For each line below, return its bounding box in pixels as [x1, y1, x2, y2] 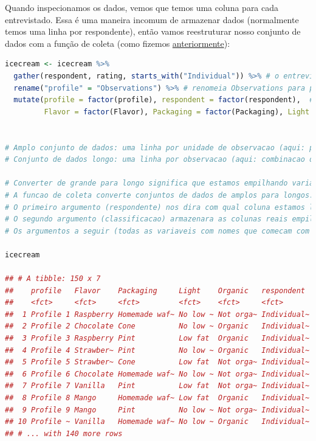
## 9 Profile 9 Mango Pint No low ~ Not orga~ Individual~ [5, 405, 310, 414]
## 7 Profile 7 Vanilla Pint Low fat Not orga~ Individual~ [5, 381, 310, 391]
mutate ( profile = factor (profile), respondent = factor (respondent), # [13, 95, 314, 105]
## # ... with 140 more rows [5, 429, 123, 438]
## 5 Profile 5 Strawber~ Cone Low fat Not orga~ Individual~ [5, 358, 310, 367]
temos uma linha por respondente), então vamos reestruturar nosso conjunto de [5, 25, 301, 38]
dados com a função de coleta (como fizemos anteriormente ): [5, 36, 230, 49]
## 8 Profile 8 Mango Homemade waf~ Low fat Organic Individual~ [5, 394, 310, 402]
